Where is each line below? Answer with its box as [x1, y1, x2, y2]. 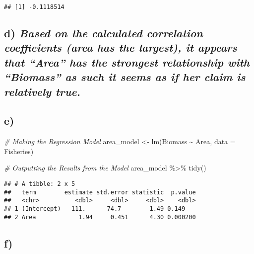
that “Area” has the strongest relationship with [4, 54, 250, 70]
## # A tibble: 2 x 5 [4, 180, 75, 187]
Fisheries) [4, 146, 34, 156]
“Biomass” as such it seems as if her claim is [4, 69, 246, 85]
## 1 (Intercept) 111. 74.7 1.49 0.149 [4, 205, 186, 212]
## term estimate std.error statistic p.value [4, 188, 196, 196]
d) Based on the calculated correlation [4, 25, 203, 41]
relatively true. [4, 84, 81, 99]
